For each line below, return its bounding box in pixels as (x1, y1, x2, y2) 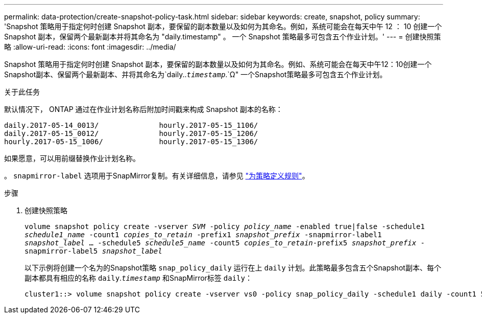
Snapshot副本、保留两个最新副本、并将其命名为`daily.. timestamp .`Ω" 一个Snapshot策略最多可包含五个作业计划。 (4, 70, 387, 79)
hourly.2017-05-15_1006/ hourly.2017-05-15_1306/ (4, 138, 258, 146)
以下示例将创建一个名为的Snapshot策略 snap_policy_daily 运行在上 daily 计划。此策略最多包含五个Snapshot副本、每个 (25, 263, 441, 272)
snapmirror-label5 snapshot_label (25, 247, 162, 255)
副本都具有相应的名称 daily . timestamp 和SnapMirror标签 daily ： (25, 274, 252, 282)
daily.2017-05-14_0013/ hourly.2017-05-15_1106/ (4, 121, 258, 129)
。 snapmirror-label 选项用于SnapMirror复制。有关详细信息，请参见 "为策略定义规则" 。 (4, 171, 309, 180)
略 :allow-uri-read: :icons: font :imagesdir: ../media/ (4, 42, 176, 51)
